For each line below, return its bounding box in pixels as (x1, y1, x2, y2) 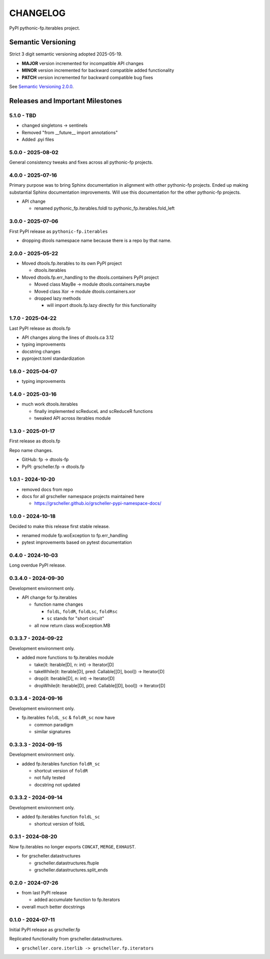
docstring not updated (34, 781, 80, 788)
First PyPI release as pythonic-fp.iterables (9, 228, 108, 234)
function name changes (34, 601, 83, 608)
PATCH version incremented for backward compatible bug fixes (21, 74, 153, 80)
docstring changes (21, 348, 61, 354)
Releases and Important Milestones (9, 97, 122, 105)
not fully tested (34, 775, 65, 781)
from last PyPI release (21, 890, 67, 896)
